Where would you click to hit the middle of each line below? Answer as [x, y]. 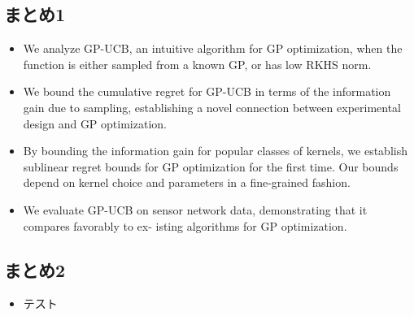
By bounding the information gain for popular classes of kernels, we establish [215, 151]
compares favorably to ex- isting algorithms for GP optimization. [185, 225]
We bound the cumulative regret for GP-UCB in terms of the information [207, 91]
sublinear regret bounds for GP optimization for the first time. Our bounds [211, 166]
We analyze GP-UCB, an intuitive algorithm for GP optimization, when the [213, 48]
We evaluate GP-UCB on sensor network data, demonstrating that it [195, 209]
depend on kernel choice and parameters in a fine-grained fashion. [187, 182]
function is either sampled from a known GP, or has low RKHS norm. [197, 64]
